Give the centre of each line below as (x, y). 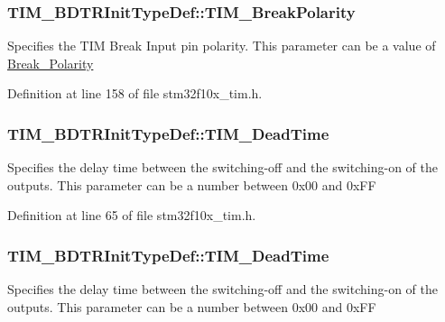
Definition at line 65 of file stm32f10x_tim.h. (132, 215)
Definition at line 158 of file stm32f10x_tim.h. (135, 93)
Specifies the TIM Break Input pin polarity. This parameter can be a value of (222, 46)
